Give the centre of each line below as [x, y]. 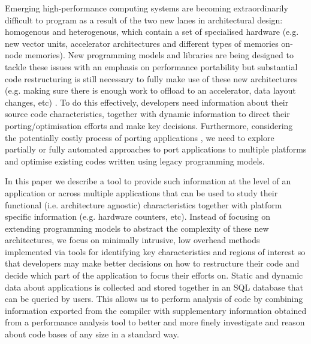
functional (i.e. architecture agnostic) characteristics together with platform [144, 204]
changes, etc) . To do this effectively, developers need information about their [147, 102]
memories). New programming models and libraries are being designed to [159, 55]
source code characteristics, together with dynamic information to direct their [147, 114]
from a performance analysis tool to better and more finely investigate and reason [155, 322]
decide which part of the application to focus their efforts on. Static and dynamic [154, 275]
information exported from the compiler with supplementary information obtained [156, 310]
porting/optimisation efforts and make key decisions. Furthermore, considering [149, 125]
